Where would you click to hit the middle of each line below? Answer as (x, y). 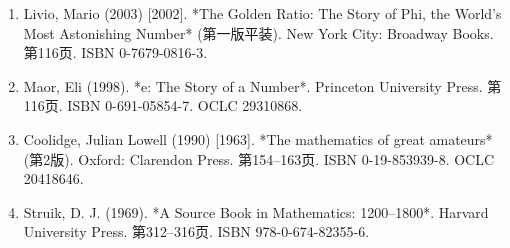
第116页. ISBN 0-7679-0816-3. (115, 52)
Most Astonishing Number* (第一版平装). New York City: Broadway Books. (258, 32)
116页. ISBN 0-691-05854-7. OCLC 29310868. (163, 105)
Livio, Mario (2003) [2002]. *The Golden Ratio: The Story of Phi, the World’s (262, 13)
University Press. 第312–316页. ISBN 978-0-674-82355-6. (196, 231)
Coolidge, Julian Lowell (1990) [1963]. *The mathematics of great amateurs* (258, 138)
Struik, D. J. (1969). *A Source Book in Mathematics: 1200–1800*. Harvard (256, 211)
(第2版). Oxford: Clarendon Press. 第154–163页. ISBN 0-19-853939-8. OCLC (259, 158)
